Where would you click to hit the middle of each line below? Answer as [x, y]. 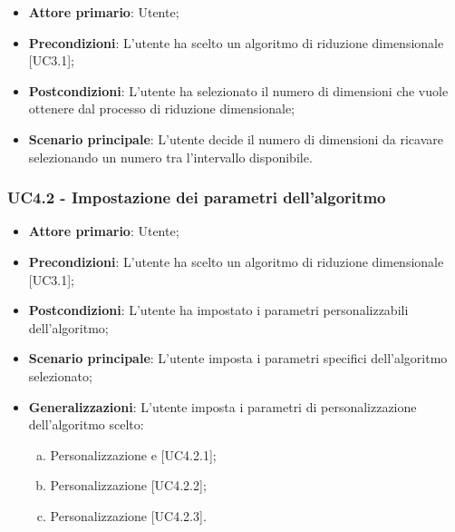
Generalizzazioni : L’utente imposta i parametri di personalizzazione [223, 406]
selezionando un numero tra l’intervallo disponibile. [170, 157]
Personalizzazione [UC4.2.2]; [128, 485]
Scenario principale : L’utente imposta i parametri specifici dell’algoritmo [238, 358]
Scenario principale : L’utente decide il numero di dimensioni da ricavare [236, 138]
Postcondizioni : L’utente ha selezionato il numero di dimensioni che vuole [238, 90]
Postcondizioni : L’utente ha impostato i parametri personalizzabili [218, 310]
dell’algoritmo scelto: [86, 424]
